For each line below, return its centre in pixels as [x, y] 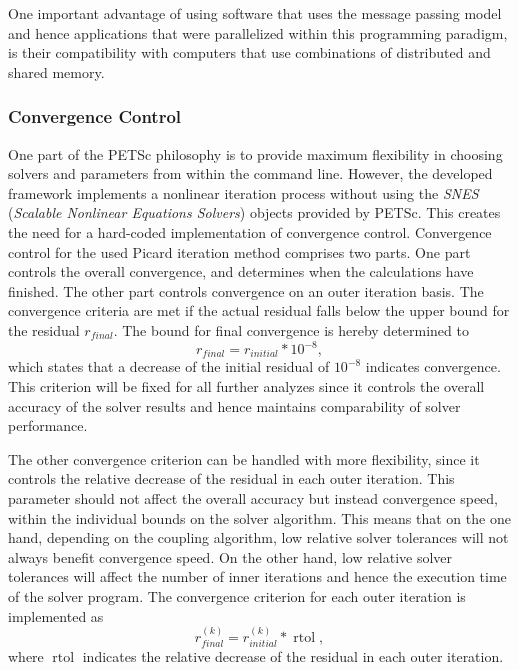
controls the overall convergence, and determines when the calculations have [241, 271]
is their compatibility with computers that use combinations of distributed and [249, 52]
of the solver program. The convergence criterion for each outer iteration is [237, 596]
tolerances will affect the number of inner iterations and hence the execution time [257, 576]
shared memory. [56, 71]
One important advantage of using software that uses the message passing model [255, 13]
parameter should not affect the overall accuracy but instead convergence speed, [253, 498]
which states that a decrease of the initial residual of [169, 366]
